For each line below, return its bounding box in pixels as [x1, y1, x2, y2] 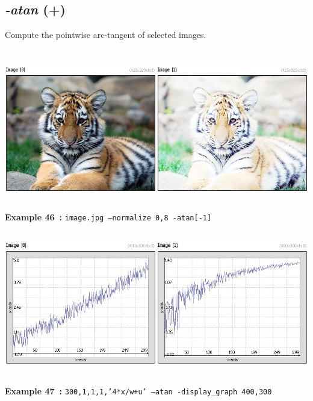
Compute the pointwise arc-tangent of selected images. [5, 28, 206, 41]
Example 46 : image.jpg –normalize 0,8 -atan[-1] [5, 210, 212, 223]
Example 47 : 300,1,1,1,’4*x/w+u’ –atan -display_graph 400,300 [5, 384, 272, 397]
